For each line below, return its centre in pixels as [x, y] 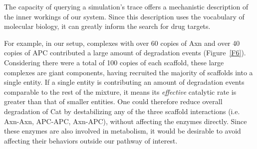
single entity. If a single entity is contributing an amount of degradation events [124, 82]
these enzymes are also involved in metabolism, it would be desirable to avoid [123, 131]
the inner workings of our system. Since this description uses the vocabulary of [124, 16]
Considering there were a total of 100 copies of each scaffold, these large [114, 62]
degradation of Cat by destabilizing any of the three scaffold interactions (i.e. [122, 111]
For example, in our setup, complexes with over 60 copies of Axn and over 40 [122, 43]
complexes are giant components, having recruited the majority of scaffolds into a [128, 72]
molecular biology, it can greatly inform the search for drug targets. [107, 26]
